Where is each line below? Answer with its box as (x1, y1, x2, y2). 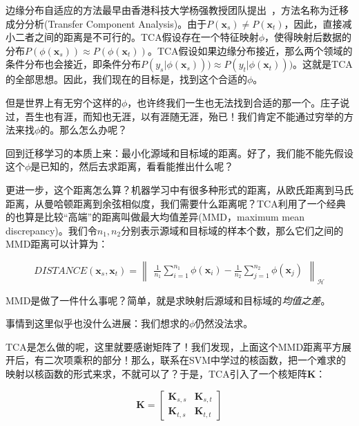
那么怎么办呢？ (59, 122, 128, 137)
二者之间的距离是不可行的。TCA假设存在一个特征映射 (14, 30, 259, 44)
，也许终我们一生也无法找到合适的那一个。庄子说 (127, 95, 350, 109)
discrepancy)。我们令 (6, 223, 97, 237)
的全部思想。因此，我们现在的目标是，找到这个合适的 (6, 72, 247, 86)
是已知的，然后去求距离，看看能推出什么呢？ (30, 159, 234, 174)
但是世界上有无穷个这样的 (6, 95, 122, 109)
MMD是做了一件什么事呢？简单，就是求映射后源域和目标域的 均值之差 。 (6, 293, 331, 307)
